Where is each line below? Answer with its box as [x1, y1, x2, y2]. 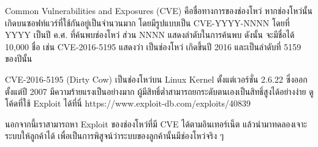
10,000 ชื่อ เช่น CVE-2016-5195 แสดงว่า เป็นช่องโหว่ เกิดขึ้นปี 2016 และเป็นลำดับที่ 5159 [5, 40, 301, 53]
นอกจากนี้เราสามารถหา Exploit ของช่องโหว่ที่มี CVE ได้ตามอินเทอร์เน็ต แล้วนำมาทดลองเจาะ [5, 117, 308, 130]
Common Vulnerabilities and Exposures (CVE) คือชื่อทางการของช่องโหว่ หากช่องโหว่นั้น [5, 4, 312, 17]
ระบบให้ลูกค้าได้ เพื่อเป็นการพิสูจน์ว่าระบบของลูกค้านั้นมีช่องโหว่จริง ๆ [5, 129, 224, 142]
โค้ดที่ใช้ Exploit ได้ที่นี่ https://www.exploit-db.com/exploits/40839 [5, 97, 251, 110]
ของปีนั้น [5, 52, 32, 65]
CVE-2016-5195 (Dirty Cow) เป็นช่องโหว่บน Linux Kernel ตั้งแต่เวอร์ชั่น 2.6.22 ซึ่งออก [5, 72, 308, 85]
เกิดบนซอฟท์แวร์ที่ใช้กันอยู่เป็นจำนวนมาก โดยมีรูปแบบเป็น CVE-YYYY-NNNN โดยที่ [5, 16, 290, 29]
